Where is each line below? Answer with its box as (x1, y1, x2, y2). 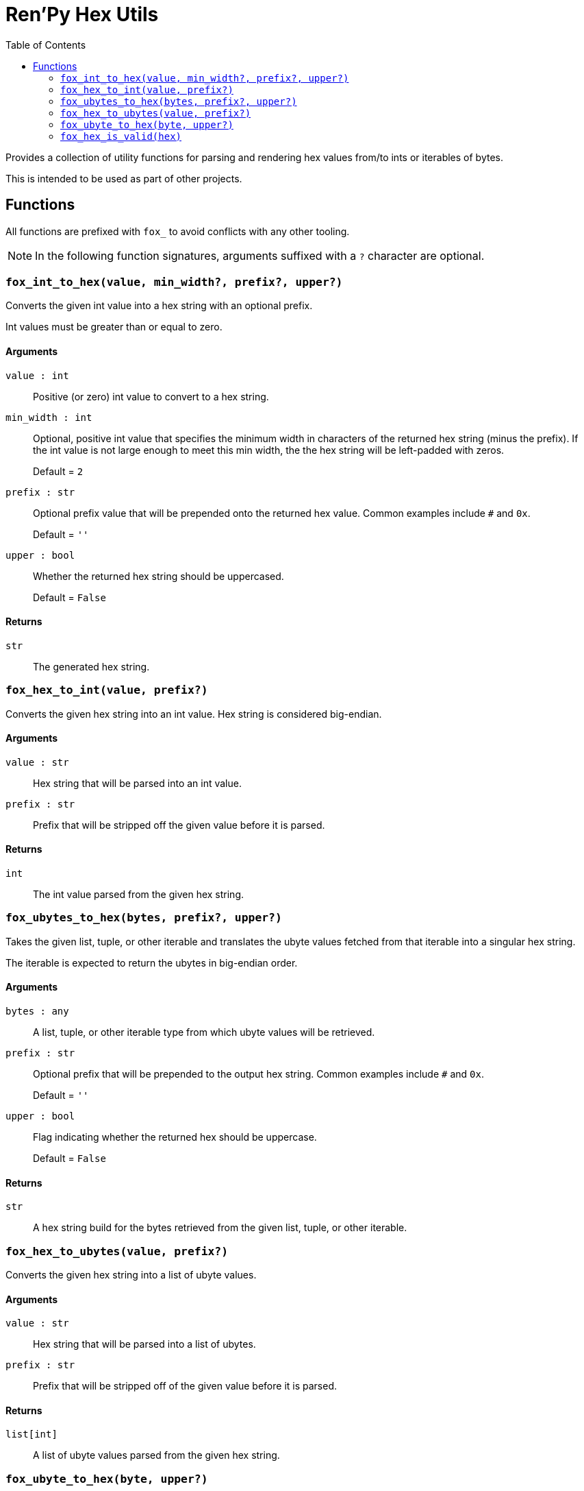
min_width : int (5, 411, 92, 423)
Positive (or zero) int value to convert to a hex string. (33, 390, 269, 402)
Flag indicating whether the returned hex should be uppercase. (33, 1130, 317, 1143)
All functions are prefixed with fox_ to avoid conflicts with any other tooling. (5, 225, 350, 237)
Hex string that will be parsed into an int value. (33, 777, 242, 789)
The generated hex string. (33, 660, 150, 672)
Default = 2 (33, 465, 84, 477)
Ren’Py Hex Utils (5, 3, 159, 26)
